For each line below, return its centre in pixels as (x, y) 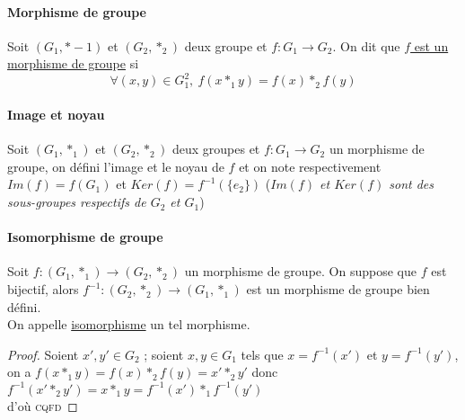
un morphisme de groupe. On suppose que (300, 271)
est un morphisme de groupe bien (338, 289)
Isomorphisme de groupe (85, 237)
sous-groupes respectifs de (77, 202)
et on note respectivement (310, 166)
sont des (412, 184)
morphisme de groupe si (73, 63)
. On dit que (366, 45)
